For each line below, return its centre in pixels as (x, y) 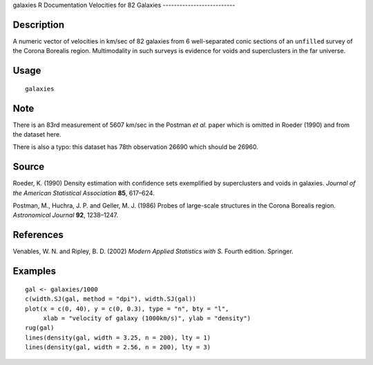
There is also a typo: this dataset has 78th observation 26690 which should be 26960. (135, 147)
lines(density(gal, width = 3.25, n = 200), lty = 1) (118, 337)
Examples (35, 272)
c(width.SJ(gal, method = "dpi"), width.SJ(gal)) (111, 299)
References (38, 235)
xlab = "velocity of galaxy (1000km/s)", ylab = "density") (147, 318)
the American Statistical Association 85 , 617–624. (84, 193)
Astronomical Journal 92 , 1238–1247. (66, 215)
